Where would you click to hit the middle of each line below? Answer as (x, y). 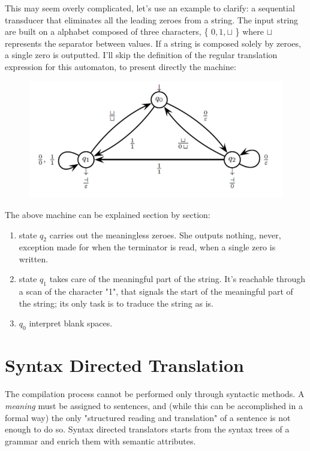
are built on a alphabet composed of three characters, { (107, 31)
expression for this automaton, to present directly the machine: (121, 66)
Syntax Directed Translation (124, 365)
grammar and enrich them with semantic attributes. (100, 441)
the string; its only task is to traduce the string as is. (116, 303)
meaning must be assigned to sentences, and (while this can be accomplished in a (154, 405)
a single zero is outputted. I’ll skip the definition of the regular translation (141, 55)
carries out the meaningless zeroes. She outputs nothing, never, (165, 234)
